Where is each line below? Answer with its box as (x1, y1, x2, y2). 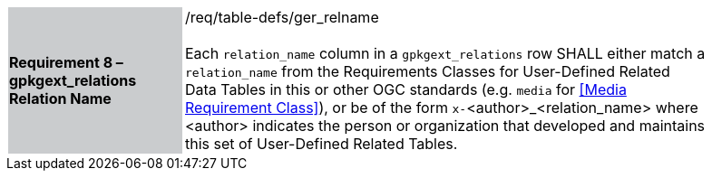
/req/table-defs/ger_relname (185, 8, 379, 26)
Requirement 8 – (9, 53, 123, 71)
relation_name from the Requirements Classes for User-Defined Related (185, 62, 670, 80)
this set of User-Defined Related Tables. (185, 135, 458, 153)
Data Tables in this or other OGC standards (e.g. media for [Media (185, 80, 627, 98)
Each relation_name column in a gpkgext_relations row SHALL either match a (185, 44, 706, 62)
